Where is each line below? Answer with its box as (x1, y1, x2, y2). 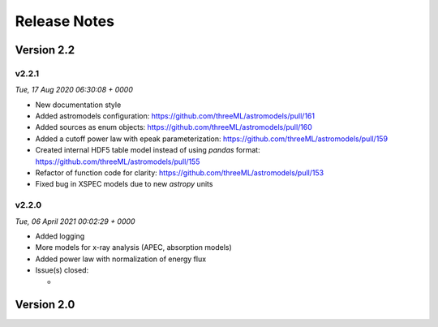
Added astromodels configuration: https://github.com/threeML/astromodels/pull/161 (35, 111, 316, 121)
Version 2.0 (15, 298, 75, 312)
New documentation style (35, 100, 122, 110)
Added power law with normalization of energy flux (35, 254, 207, 264)
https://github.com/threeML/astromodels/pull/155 (35, 157, 200, 166)
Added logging (35, 231, 85, 241)
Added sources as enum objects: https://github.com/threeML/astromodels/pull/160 (35, 123, 312, 132)
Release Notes (15, 12, 115, 30)
